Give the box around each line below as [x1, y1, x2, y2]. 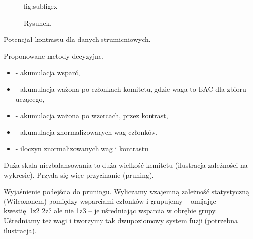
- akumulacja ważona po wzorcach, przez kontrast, [15, 110, 168, 120]
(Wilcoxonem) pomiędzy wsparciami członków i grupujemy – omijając [4, 196, 216, 206]
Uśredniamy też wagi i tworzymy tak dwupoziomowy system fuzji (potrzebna [4, 215, 238, 225]
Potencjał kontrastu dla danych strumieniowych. [4, 34, 151, 44]
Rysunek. [24, 17, 51, 28]
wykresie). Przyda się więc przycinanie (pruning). [4, 169, 154, 180]
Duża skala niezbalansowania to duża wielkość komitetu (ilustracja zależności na [4, 159, 248, 170]
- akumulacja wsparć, [15, 67, 80, 78]
